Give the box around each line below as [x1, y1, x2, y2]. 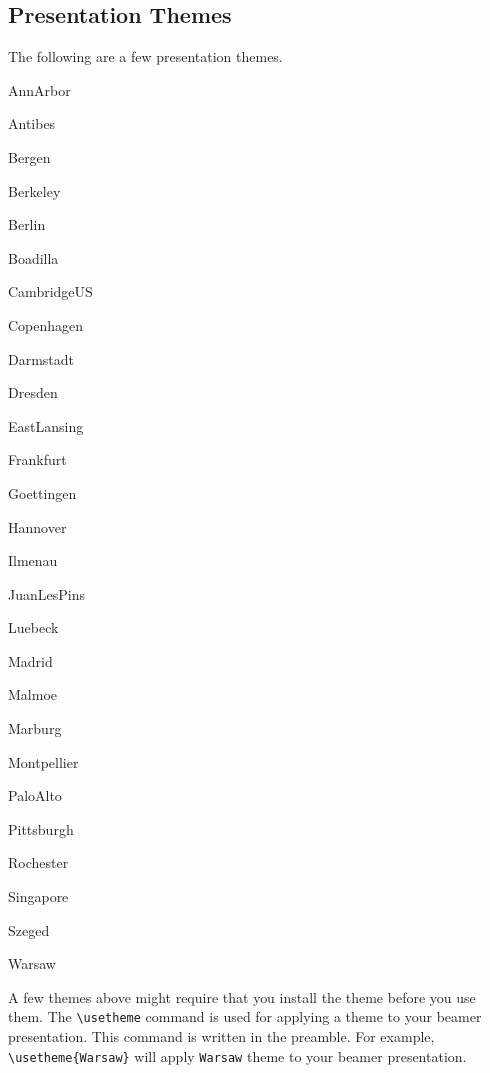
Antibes [8, 113, 56, 134]
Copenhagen [8, 314, 84, 335]
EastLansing [8, 415, 84, 436]
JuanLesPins [8, 583, 85, 604]
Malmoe [8, 684, 57, 705]
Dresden [8, 382, 58, 403]
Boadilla [8, 247, 59, 268]
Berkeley [8, 180, 61, 201]
